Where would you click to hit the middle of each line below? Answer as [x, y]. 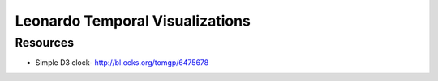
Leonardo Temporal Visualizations [133, 21]
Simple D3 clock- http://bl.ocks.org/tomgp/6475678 [122, 63]
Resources [45, 43]
